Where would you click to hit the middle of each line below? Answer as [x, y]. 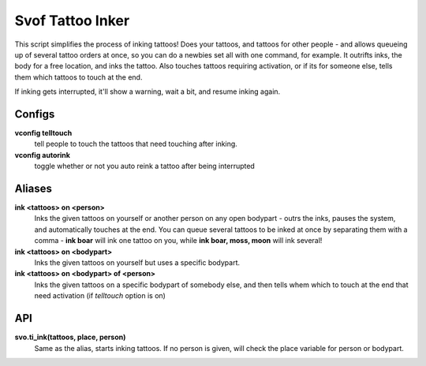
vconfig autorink [43, 155]
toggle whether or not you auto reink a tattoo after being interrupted [145, 166]
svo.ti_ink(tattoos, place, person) [70, 337]
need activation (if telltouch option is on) [100, 296]
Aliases [34, 189]
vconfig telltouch [43, 133]
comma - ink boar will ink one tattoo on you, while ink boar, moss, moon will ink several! [178, 241]
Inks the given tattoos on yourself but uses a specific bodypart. [137, 263]
